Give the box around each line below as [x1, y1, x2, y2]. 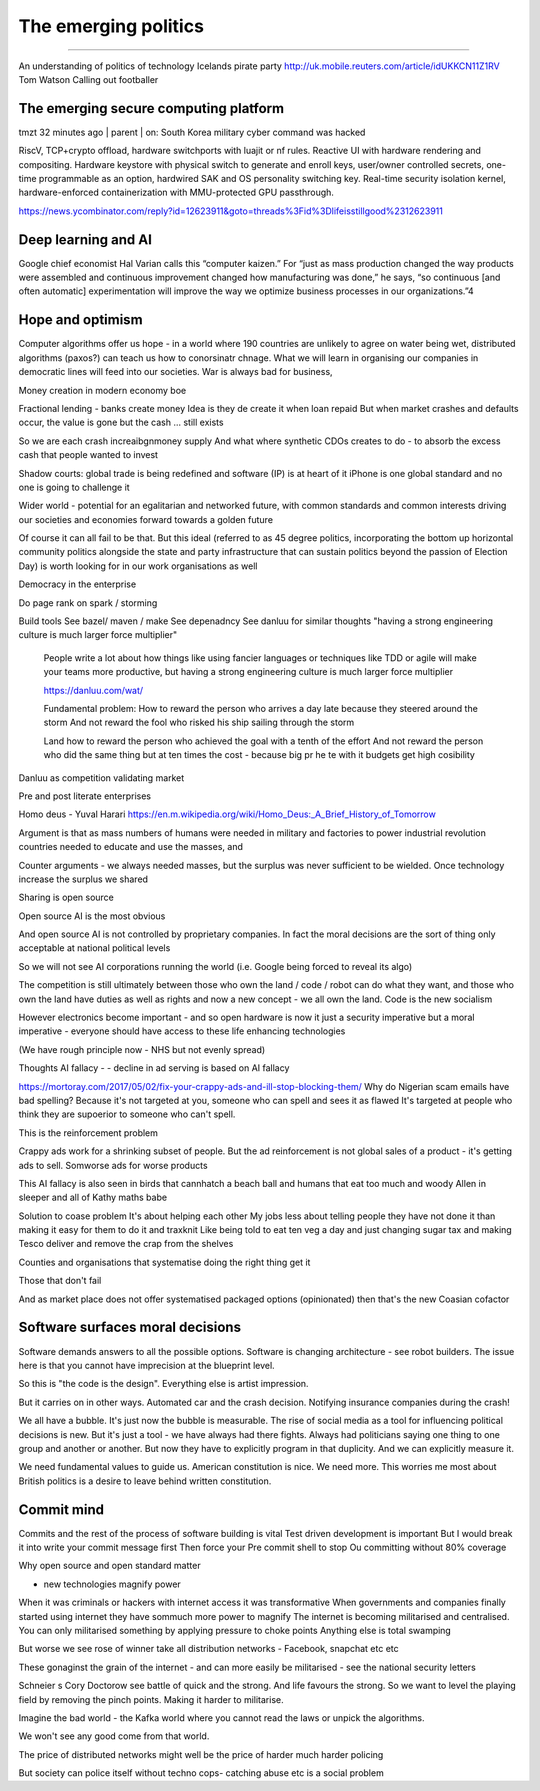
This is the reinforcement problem [18, 1126, 159, 1139]
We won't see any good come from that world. [18, 1730, 210, 1742]
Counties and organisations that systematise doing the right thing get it [18, 1256, 311, 1268]
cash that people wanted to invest [18, 449, 159, 461]
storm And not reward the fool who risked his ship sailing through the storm [43, 716, 355, 729]
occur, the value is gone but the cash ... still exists [18, 416, 224, 429]
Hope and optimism [18, 311, 144, 329]
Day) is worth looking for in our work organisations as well [18, 560, 258, 572]
